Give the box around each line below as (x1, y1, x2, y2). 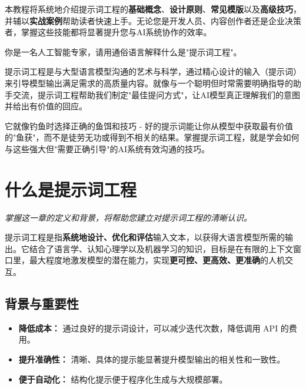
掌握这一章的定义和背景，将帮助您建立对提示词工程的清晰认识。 (5, 211, 252, 223)
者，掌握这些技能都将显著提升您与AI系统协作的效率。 (5, 26, 212, 38)
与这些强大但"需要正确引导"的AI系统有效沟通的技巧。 (5, 142, 210, 155)
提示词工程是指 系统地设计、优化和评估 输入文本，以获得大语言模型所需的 (5, 231, 285, 243)
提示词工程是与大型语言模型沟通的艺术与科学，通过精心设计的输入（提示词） (5, 65, 301, 78)
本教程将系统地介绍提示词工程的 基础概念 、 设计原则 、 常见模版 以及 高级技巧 (5, 3, 293, 15)
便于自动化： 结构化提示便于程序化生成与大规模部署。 (18, 373, 228, 385)
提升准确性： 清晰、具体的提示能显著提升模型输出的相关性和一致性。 (18, 353, 285, 365)
